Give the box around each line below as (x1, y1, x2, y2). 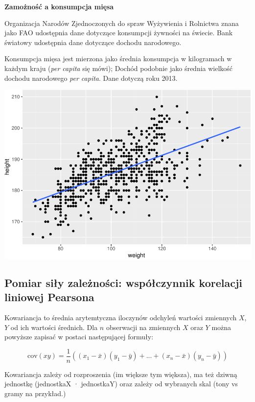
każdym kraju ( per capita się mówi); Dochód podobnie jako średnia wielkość (4, 63, 233, 73)
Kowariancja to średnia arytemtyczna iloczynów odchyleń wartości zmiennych (4, 312, 237, 323)
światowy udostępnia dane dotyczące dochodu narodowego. (4, 37, 182, 47)
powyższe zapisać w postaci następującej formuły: (4, 331, 154, 342)
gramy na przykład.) (4, 388, 66, 399)
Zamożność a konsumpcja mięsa (4, 1, 114, 11)
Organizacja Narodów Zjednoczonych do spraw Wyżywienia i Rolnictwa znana (4, 18, 239, 28)
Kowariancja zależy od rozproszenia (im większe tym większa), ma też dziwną (4, 369, 237, 379)
